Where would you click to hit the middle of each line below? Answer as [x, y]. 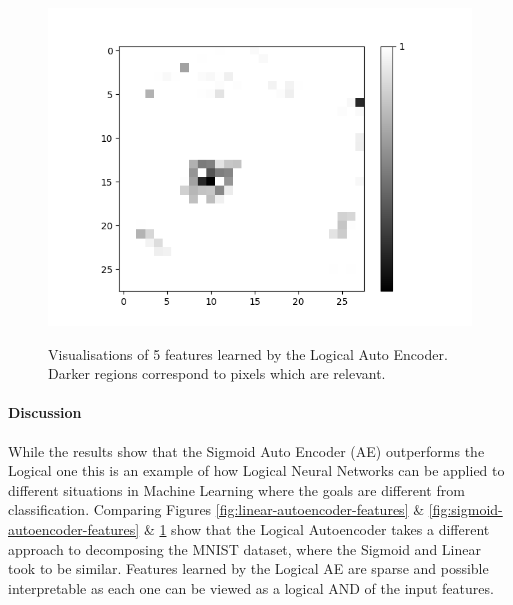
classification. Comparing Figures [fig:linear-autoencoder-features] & [216, 509]
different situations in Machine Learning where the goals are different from [236, 489]
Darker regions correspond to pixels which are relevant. [217, 373]
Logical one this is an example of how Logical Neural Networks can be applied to [256, 470]
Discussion [45, 412]
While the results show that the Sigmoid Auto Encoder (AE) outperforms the [246, 450]
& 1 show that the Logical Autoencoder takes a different [316, 528]
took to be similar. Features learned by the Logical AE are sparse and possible [248, 568]
